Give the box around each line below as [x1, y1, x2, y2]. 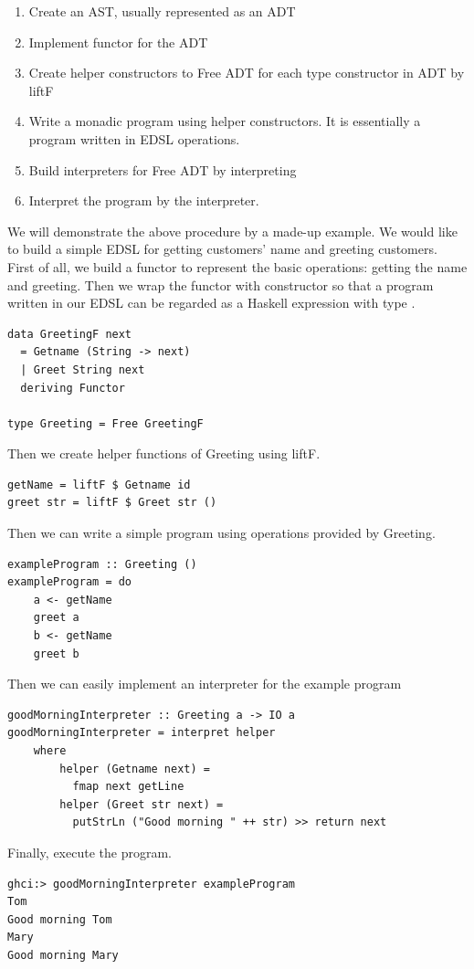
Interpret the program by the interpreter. [28, 191, 259, 210]
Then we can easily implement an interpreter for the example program [7, 674, 402, 693]
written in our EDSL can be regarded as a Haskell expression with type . [7, 293, 416, 312]
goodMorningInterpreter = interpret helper [7, 726, 276, 740]
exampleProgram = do [7, 575, 132, 589]
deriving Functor [20, 381, 125, 395]
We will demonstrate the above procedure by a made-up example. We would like [7, 221, 458, 240]
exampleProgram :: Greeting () [7, 557, 197, 571]
